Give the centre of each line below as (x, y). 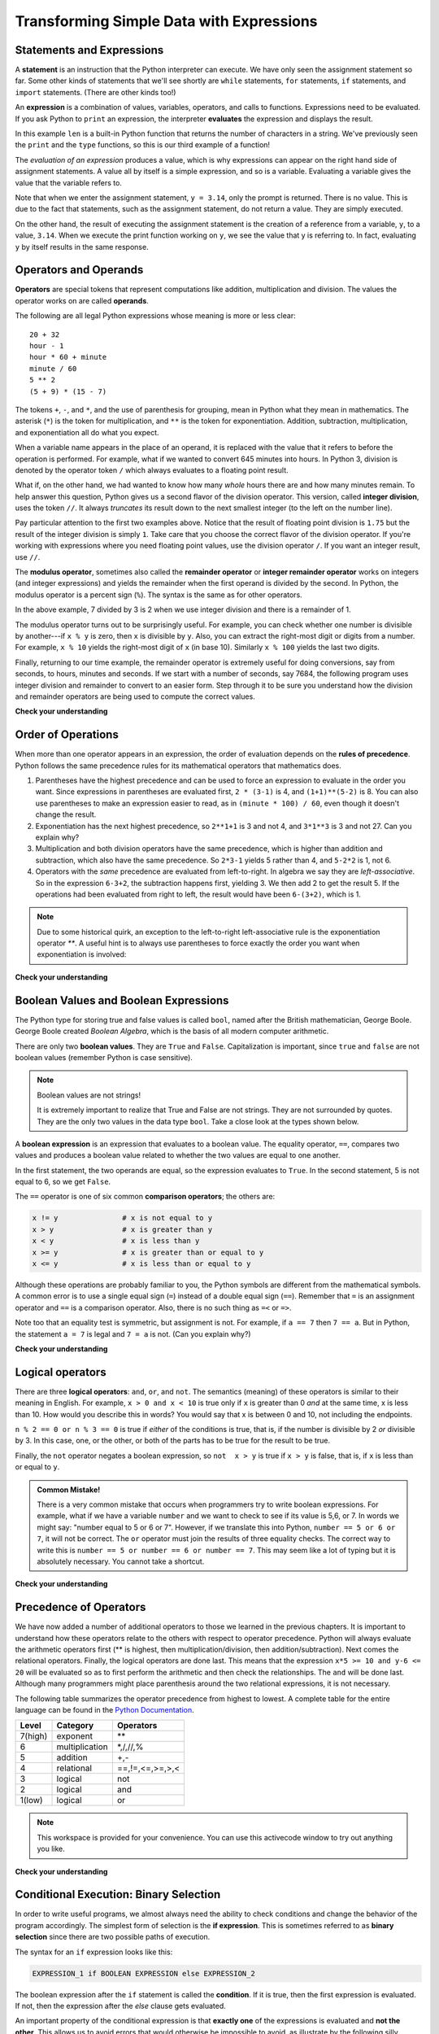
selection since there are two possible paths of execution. (113, 1937)
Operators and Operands (79, 270)
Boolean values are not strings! (89, 1095)
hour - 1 (47, 346)
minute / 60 (53, 369)
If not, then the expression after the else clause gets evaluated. (121, 2006)
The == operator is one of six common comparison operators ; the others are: (145, 1197)
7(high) (34, 1736)
